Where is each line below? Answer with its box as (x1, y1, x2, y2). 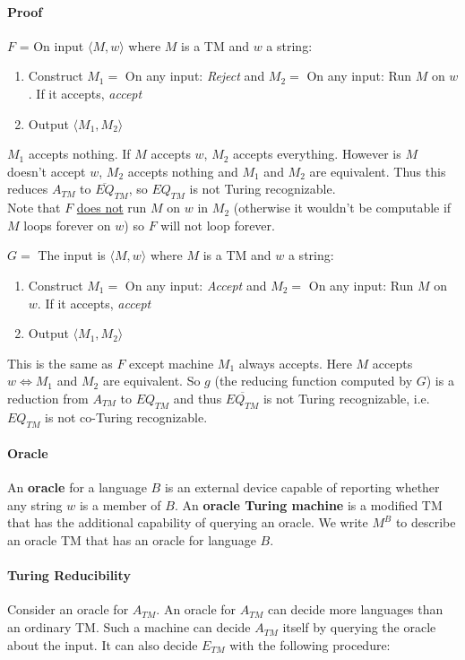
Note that (7, 198, 61, 217)
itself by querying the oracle (282, 618, 436, 637)
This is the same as (7, 353, 113, 372)
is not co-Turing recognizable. (45, 407, 208, 426)
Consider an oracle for (7, 600, 129, 619)
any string (7, 495, 63, 514)
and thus (173, 388, 222, 407)
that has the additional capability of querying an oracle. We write (7, 513, 368, 532)
